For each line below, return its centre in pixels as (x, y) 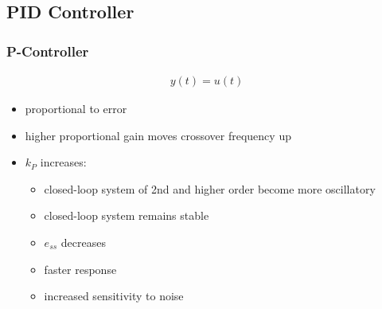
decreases (83, 242)
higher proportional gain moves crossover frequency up (158, 135)
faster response (80, 269)
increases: (63, 162)
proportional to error (76, 109)
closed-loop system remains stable (127, 215)
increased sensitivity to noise (114, 296)
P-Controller (48, 51)
